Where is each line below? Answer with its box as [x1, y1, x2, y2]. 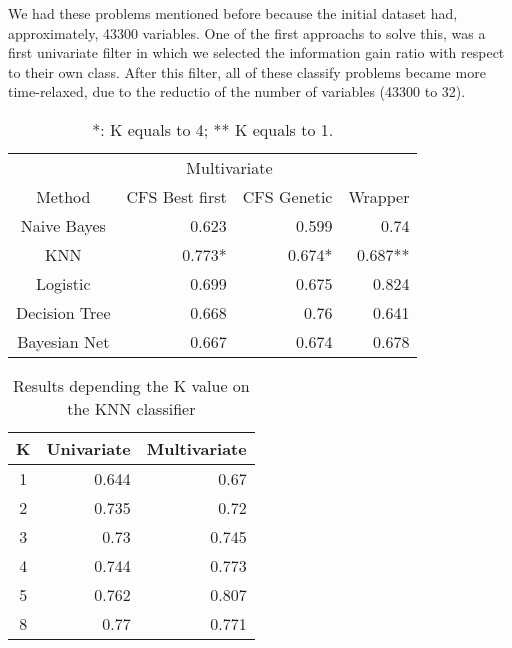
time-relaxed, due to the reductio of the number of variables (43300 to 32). [8, 81, 466, 102]
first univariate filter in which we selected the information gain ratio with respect [8, 42, 505, 63]
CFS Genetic [242, 184, 333, 208]
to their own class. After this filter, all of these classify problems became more [8, 61, 486, 82]
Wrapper [348, 184, 410, 208]
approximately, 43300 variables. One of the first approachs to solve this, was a [8, 22, 486, 43]
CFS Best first [126, 184, 227, 208]
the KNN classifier [67, 396, 196, 420]
